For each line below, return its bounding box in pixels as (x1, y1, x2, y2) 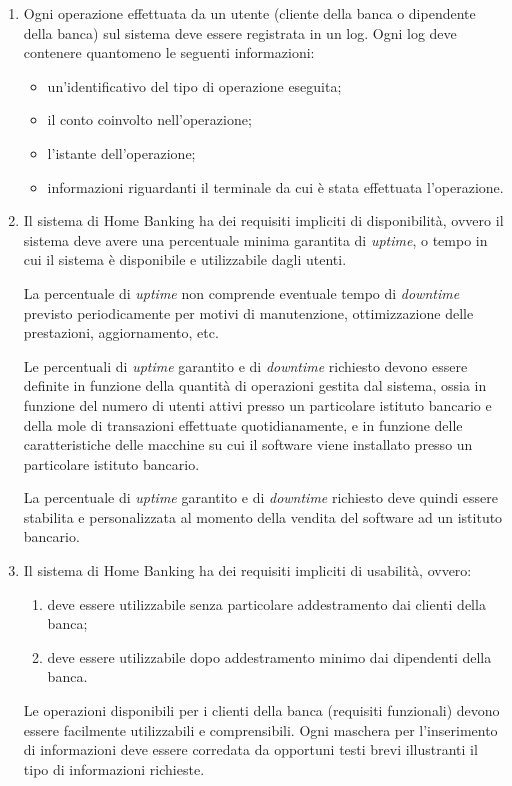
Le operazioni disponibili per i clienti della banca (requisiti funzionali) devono (23, 700, 500, 721)
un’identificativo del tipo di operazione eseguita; (47, 75, 342, 96)
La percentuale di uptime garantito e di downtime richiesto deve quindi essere (23, 487, 498, 508)
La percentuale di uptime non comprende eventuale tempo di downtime (23, 282, 460, 303)
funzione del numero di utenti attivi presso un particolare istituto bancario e (23, 394, 492, 415)
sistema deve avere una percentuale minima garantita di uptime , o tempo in (23, 229, 488, 250)
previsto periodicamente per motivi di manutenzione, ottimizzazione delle (23, 302, 474, 323)
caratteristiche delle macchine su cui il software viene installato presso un (23, 434, 473, 455)
